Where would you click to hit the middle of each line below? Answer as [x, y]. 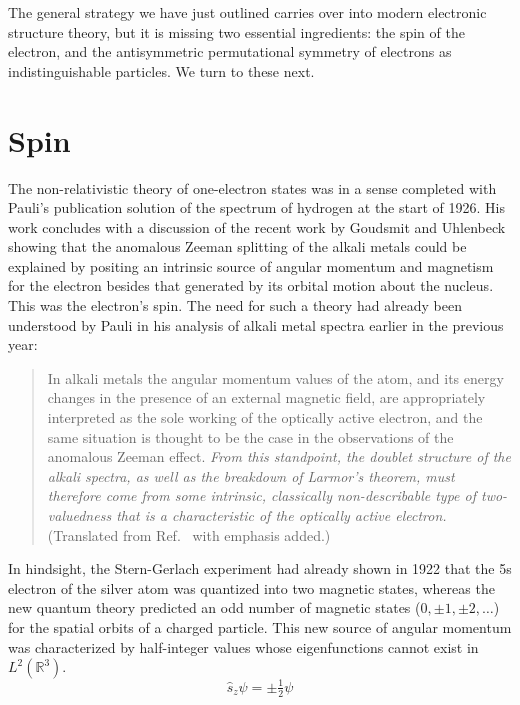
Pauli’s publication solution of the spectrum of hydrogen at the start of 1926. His [256, 207]
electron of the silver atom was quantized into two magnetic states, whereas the [251, 587]
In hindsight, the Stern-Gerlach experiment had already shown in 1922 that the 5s [260, 568]
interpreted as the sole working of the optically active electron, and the [265, 417]
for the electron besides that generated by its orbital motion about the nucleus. [251, 285]
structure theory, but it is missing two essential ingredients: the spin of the [236, 31]
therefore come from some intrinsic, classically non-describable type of [261, 495]
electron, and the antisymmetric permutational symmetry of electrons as [230, 51]
